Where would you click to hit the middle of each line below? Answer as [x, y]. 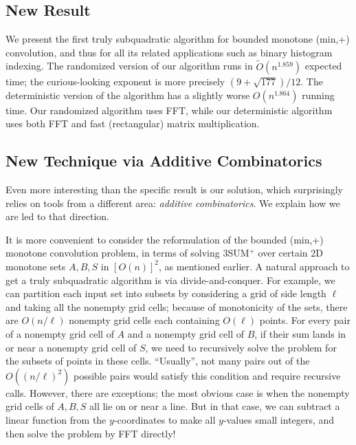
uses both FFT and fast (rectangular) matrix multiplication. [133, 123]
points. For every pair [305, 320]
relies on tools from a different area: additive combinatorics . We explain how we [173, 203]
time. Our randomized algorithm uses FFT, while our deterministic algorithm [169, 110]
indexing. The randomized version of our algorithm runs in [129, 66]
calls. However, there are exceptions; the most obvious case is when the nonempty [178, 392]
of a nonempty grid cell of [60, 333]
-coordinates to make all [165, 419]
